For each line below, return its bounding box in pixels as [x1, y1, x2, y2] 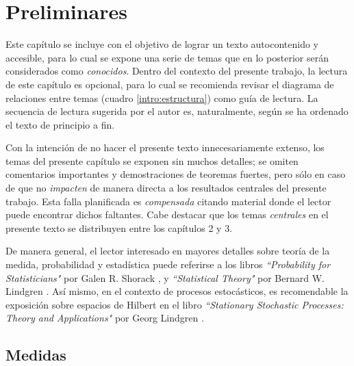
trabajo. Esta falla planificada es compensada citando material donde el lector [5, 194, 331, 208]
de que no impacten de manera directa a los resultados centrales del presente [5, 181, 327, 195]
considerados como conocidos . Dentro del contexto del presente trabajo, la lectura [5, 64, 348, 78]
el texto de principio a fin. [5, 117, 115, 131]
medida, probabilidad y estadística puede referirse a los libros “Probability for [5, 257, 331, 272]
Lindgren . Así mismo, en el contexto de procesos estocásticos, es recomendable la [5, 284, 349, 298]
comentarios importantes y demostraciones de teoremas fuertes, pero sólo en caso [5, 167, 346, 181]
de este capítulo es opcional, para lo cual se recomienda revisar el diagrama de [5, 77, 334, 91]
